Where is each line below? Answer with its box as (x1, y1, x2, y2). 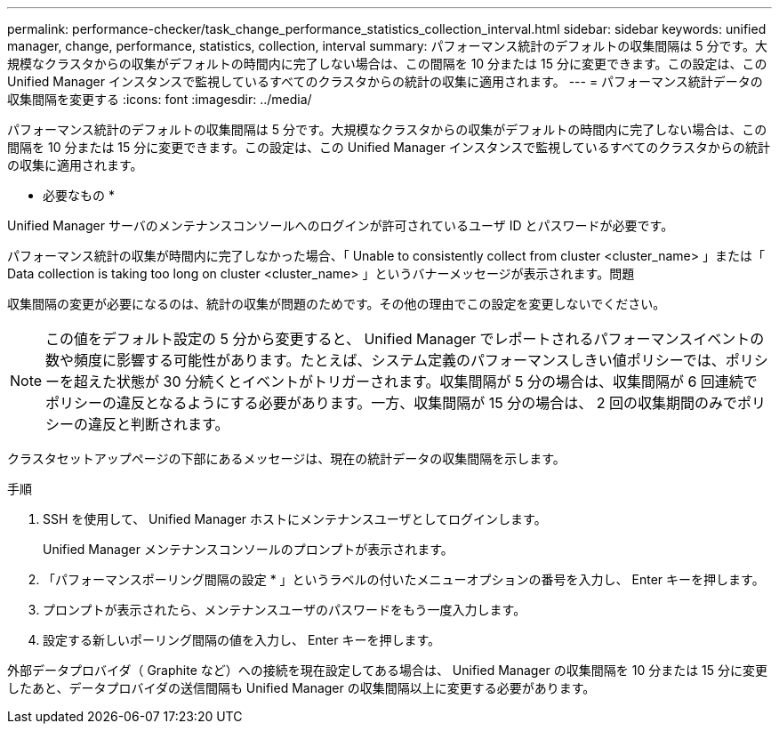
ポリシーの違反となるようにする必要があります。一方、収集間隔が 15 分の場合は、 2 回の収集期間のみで (45, 394, 737, 412)
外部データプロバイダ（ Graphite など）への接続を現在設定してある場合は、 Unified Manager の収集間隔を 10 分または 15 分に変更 (7, 663, 768, 678)
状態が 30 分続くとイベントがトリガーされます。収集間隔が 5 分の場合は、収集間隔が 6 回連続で (116, 373, 758, 390)
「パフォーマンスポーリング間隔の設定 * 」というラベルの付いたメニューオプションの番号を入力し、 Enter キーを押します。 (43, 572, 765, 587)
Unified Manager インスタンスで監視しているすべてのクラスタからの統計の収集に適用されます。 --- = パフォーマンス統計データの (7, 74, 763, 89)
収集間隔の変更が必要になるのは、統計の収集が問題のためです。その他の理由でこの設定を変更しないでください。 (7, 296, 666, 311)
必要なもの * (43, 188, 115, 203)
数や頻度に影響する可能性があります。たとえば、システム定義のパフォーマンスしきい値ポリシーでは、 (45, 351, 726, 369)
